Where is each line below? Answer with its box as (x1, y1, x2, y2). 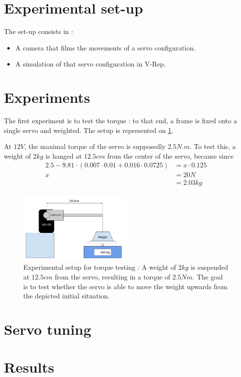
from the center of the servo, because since (107, 150, 234, 161)
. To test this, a (190, 141, 236, 151)
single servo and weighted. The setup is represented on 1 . (4, 125, 174, 135)
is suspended (191, 262, 228, 272)
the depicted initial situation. (23, 291, 110, 301)
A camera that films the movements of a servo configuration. (15, 42, 196, 52)
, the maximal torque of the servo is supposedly (24, 141, 166, 151)
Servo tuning (4, 319, 92, 339)
